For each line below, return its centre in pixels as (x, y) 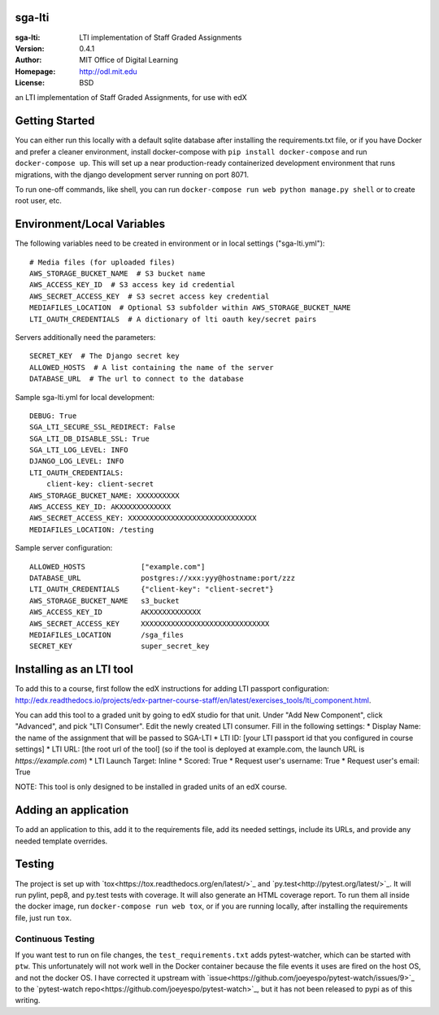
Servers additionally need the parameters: (85, 337)
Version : (30, 48)
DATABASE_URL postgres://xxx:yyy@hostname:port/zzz (163, 578)
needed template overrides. (61, 841)
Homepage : (35, 71)
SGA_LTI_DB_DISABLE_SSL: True (90, 438)
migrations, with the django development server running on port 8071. (132, 174)
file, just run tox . (43, 917)
